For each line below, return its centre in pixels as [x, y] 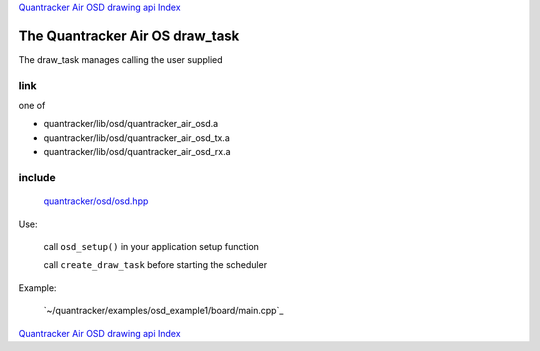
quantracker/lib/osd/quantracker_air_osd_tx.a [136, 137]
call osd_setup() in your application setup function [151, 246]
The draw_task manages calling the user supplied [121, 59]
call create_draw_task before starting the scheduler [155, 265]
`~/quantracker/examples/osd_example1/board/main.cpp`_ [163, 311]
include [37, 177]
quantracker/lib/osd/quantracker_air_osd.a [131, 124]
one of [32, 106]
